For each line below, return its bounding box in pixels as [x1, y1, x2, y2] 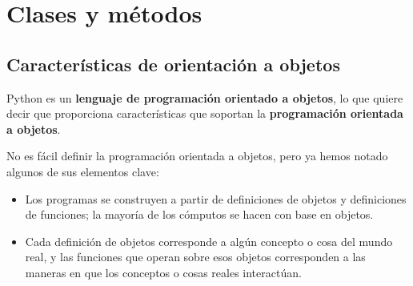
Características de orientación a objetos [6, 51, 340, 76]
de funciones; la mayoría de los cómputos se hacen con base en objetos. [25, 206, 374, 223]
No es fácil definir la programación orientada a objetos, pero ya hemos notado [6, 147, 388, 164]
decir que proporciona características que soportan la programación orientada [6, 105, 403, 122]
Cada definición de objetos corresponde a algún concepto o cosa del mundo [25, 232, 393, 249]
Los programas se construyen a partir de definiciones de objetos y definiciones [25, 190, 407, 207]
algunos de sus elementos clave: [6, 163, 159, 179]
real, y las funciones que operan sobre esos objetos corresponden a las [25, 248, 366, 265]
